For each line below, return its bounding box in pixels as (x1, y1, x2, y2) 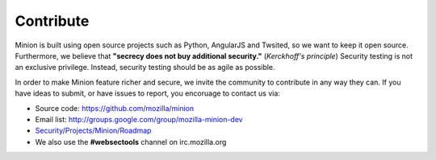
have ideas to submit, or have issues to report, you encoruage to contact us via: (15, 88, 280, 98)
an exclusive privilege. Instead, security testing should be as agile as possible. (15, 63, 275, 72)
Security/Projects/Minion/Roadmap (35, 125, 152, 136)
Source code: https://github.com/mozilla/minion (35, 103, 195, 113)
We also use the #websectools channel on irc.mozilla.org (35, 137, 227, 146)
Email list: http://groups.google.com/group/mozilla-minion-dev (35, 114, 243, 124)
